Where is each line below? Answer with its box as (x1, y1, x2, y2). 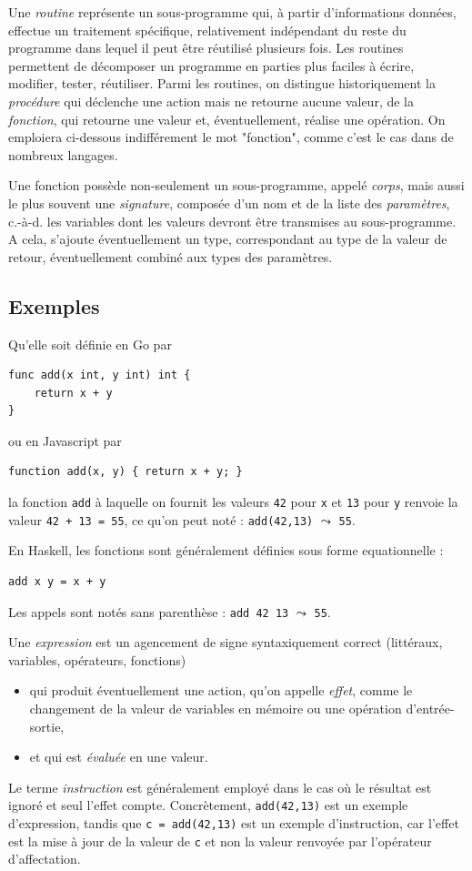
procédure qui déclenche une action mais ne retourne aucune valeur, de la (8, 91, 414, 110)
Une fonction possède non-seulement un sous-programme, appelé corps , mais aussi (8, 176, 465, 195)
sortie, (29, 716, 65, 735)
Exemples (8, 291, 100, 319)
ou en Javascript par (8, 430, 122, 450)
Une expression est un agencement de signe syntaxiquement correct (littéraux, (8, 633, 443, 652)
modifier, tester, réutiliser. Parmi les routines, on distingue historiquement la (8, 74, 436, 93)
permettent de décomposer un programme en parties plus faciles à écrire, (8, 56, 415, 75)
